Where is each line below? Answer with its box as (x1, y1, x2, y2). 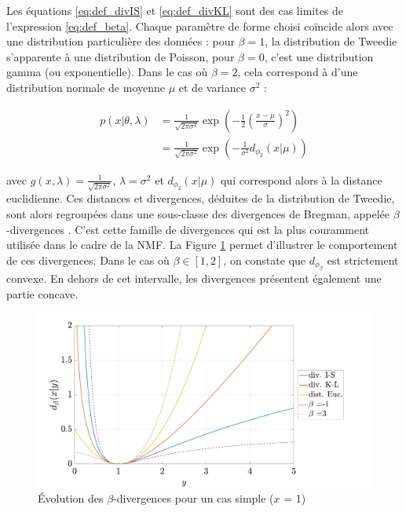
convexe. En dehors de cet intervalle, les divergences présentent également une (6, 270, 382, 287)
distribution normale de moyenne (6, 79, 166, 95)
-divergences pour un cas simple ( (113, 490, 274, 507)
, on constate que (223, 251, 306, 268)
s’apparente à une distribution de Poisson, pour (6, 48, 235, 64)
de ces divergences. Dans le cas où (6, 251, 170, 268)
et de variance (178, 79, 246, 95)
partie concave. (6, 285, 79, 302)
